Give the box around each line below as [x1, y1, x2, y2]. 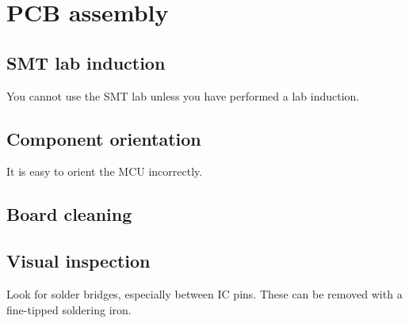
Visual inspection [6, 249, 151, 273]
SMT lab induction [6, 50, 166, 74]
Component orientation [6, 126, 201, 150]
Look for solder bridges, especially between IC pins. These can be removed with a [6, 285, 403, 302]
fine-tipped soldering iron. [6, 301, 132, 317]
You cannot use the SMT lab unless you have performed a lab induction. [6, 87, 360, 104]
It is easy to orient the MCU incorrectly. [6, 163, 203, 180]
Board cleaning [6, 202, 132, 226]
